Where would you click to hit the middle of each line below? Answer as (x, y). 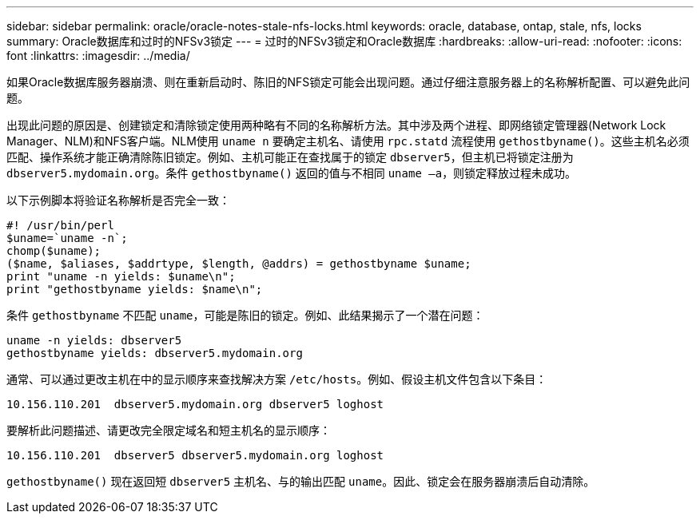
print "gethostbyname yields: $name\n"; (135, 289)
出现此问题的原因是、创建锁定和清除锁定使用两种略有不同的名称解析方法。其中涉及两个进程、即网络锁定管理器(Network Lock (336, 125)
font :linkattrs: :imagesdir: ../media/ (98, 56)
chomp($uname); (54, 251)
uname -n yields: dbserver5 (94, 340)
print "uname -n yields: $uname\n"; (121, 276)
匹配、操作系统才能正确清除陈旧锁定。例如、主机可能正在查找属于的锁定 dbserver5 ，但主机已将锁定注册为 (290, 157)
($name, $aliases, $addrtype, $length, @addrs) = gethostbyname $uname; (239, 264)
